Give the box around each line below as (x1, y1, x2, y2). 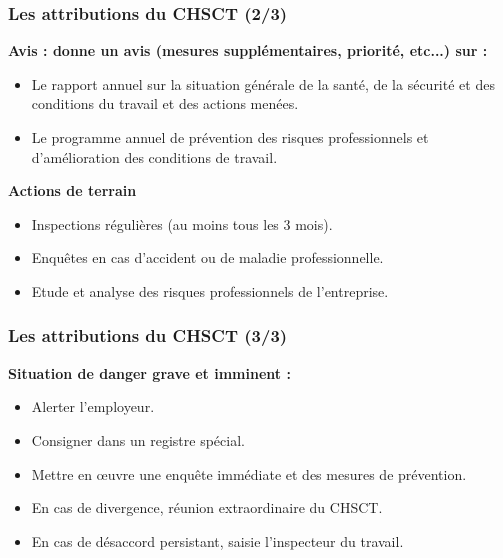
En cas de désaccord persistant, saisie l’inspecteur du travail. (31, 530, 404, 551)
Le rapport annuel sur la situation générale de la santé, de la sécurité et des (31, 73, 495, 94)
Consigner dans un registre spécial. (31, 429, 245, 450)
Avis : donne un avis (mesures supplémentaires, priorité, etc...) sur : (8, 40, 488, 61)
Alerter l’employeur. (31, 396, 155, 417)
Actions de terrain (8, 180, 137, 201)
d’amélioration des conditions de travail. (31, 146, 278, 167)
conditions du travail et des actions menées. (31, 93, 299, 114)
